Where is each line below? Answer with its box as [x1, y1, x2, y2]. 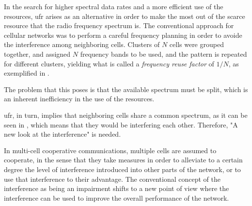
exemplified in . [4, 68, 49, 78]
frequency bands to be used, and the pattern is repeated [80, 48, 247, 59]
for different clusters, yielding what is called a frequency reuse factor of [4, 58, 214, 68]
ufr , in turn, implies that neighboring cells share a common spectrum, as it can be [4, 110, 248, 120]
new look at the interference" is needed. [4, 129, 121, 139]
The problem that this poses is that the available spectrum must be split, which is [4, 84, 248, 94]
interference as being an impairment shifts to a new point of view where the [4, 183, 229, 193]
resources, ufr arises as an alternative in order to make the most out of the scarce [4, 11, 245, 21]
